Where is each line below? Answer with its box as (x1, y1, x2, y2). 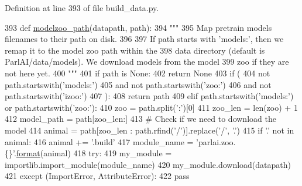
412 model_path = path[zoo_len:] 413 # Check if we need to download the (5, 113, 276, 125)
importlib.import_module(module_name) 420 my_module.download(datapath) (5, 158, 291, 170)
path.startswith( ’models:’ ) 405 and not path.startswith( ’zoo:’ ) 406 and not (5, 78, 272, 90)
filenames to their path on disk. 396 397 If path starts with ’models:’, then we (5, 33, 284, 45)
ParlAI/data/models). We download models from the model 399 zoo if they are (5, 55, 289, 68)
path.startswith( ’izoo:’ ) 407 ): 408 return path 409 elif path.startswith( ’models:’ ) (5, 90, 294, 102)
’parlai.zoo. (196, 135, 236, 148)
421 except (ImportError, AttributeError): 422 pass (5, 170, 190, 182)
